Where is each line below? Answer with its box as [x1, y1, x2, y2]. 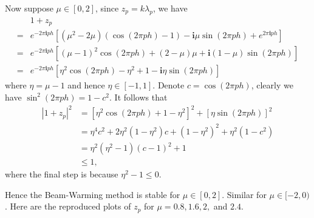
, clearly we [251, 79, 293, 91]
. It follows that [109, 90, 168, 103]
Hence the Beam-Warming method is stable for [5, 188, 180, 200]
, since [95, 2, 119, 14]
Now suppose [5, 2, 53, 14]
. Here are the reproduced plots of [5, 200, 131, 213]
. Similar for [222, 188, 267, 200]
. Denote [152, 79, 185, 91]
